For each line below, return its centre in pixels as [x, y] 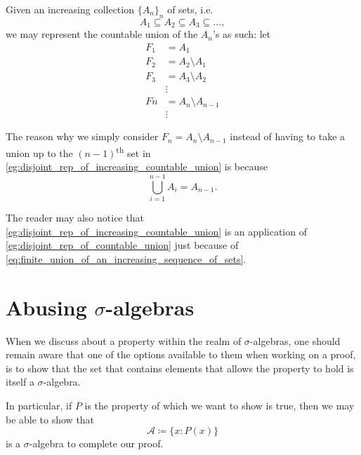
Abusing [46, 307]
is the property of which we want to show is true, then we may [219, 405]
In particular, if [39, 405]
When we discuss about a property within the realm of [124, 340]
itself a [20, 382]
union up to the [39, 152]
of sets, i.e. [190, 9]
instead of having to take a [288, 136]
